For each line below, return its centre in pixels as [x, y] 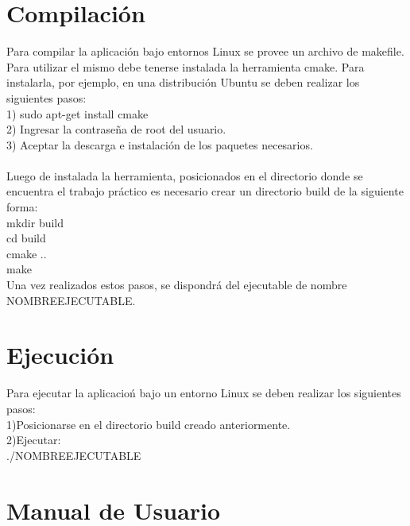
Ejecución [60, 355]
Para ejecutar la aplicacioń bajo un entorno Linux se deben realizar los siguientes [204, 393]
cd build [26, 238]
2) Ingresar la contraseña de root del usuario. [116, 129]
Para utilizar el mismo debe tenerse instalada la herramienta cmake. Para [186, 66]
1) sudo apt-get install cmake [77, 113]
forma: [22, 207]
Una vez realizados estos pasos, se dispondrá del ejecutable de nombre [177, 285]
